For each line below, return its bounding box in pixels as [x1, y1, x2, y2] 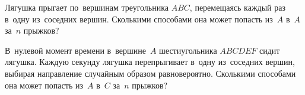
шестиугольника [159, 44, 217, 56]
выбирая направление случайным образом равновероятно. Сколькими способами [5, 67, 296, 79]
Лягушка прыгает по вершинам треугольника [5, 1, 169, 13]
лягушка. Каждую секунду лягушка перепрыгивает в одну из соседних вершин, [5, 55, 295, 68]
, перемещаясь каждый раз [189, 1, 286, 13]
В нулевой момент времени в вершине [5, 44, 146, 56]
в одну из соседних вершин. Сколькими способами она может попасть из [5, 12, 273, 25]
